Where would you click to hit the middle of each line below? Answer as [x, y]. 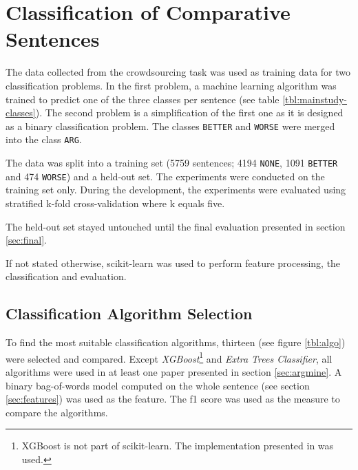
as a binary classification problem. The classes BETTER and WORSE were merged [170, 126]
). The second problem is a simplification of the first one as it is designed [189, 113]
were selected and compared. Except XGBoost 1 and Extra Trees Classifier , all [169, 357]
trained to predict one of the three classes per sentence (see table [143, 99]
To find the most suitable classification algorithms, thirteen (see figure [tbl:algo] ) [176, 342]
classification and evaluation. [66, 276]
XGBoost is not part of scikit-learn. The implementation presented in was [178, 446]
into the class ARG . [44, 139]
